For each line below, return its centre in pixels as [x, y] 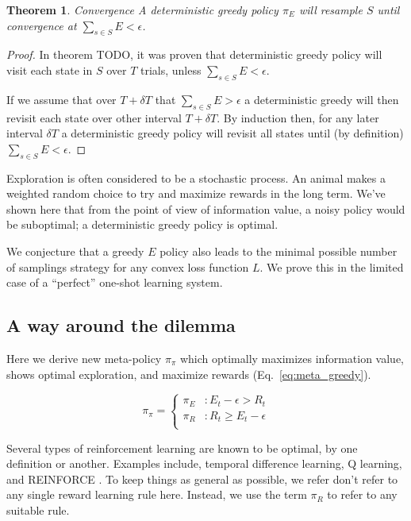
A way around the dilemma [121, 325]
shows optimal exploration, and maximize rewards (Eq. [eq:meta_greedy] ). [189, 374]
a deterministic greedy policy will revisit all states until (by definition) [232, 133]
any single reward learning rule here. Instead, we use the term [157, 494]
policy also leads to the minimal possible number [278, 251]
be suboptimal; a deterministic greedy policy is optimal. [142, 224]
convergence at [42, 25]
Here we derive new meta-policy [84, 358]
